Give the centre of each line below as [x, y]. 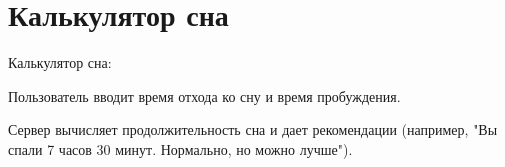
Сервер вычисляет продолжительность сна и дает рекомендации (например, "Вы [253, 129]
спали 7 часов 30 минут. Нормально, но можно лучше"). [180, 148]
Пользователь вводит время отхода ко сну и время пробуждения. [204, 95]
